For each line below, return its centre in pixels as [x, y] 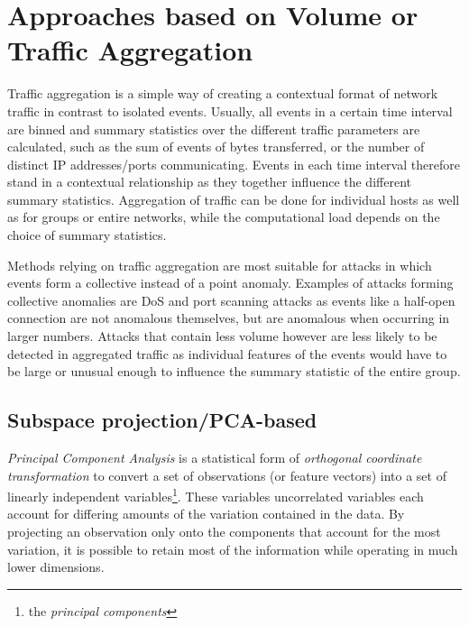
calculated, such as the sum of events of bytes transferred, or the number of [216, 147]
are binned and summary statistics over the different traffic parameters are [214, 129]
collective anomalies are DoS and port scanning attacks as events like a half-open [231, 300]
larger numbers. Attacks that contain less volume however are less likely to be [222, 336]
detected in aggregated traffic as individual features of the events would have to [227, 353]
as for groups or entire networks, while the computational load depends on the [224, 217]
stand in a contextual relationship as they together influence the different [209, 182]
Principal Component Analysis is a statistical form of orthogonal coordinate [215, 458]
